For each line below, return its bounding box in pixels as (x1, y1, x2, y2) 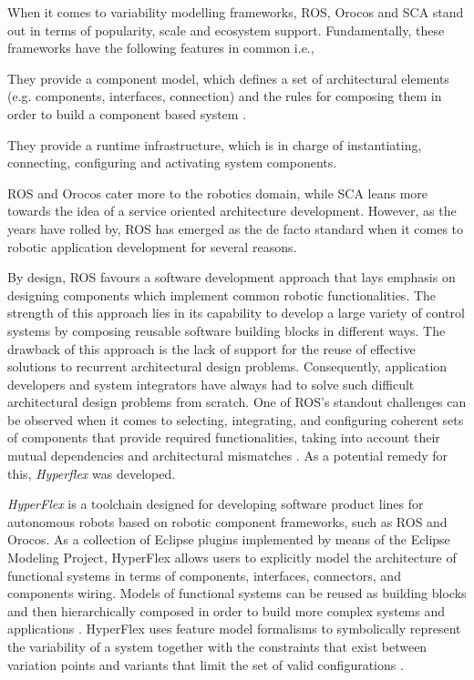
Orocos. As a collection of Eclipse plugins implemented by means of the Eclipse (7, 530, 450, 549)
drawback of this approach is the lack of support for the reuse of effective (7, 339, 416, 358)
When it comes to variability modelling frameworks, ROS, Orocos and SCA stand (7, 3, 464, 21)
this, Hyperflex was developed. (7, 463, 176, 482)
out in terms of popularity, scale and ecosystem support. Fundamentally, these (7, 20, 445, 39)
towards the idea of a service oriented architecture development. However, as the (7, 201, 457, 220)
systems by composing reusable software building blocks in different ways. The (7, 320, 446, 340)
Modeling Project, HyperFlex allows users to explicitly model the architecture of (7, 548, 457, 567)
